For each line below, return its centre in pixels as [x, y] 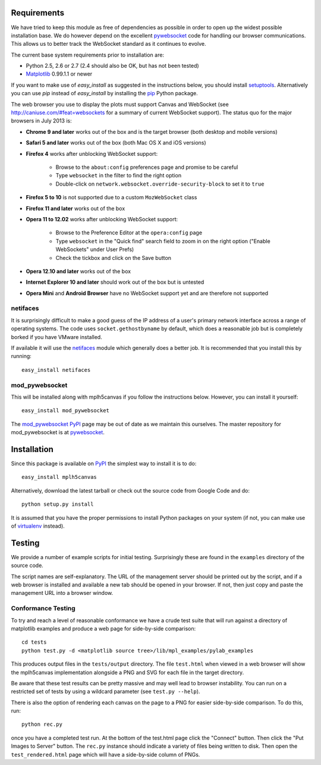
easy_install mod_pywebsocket [66, 411]
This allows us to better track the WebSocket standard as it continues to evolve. [108, 44]
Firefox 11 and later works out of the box [75, 208]
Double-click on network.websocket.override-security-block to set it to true [160, 184]
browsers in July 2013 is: [41, 121]
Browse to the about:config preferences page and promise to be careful [147, 167]
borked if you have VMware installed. [56, 337]
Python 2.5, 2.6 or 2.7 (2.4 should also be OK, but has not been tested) [112, 66]
